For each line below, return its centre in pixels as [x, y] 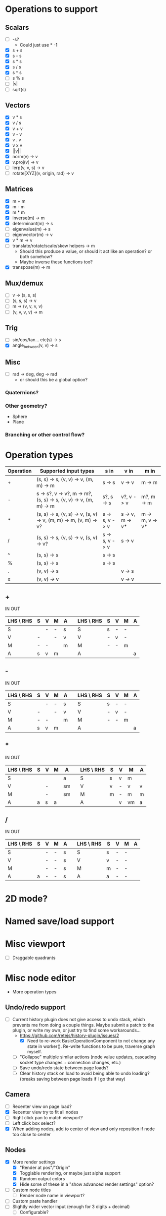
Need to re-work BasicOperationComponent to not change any [91, 1040]
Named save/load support [60, 921]
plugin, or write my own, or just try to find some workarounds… [76, 1030]
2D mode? [26, 898]
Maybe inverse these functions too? [56, 262]
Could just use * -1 [39, 45]
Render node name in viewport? [52, 1196]
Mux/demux [24, 283]
